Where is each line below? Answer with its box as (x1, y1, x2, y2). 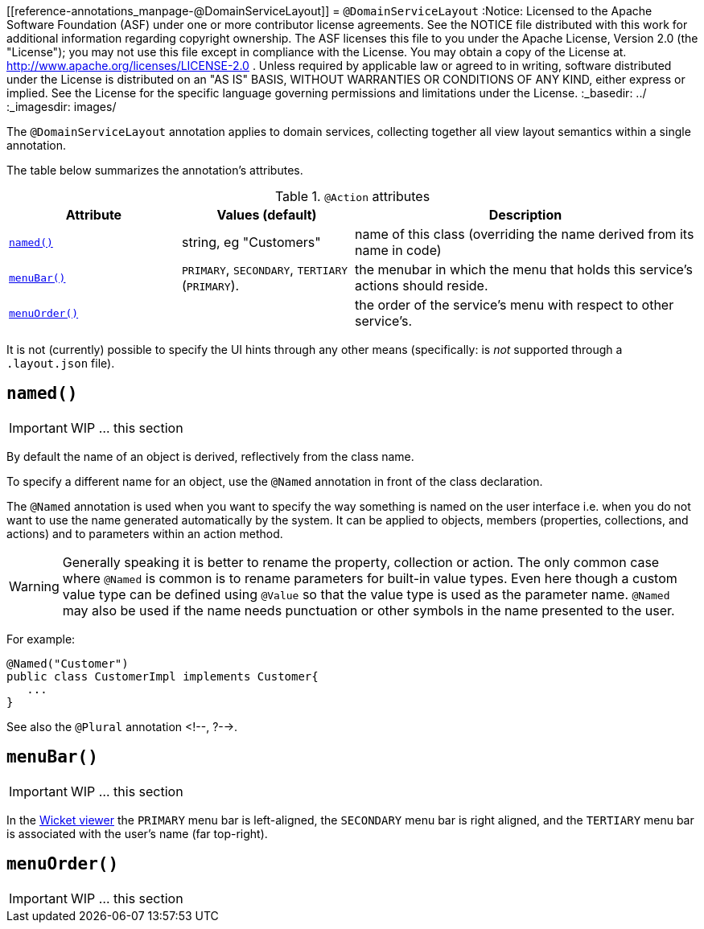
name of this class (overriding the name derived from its (355, 226, 694, 242)
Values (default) (216, 207, 317, 223)
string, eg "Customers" (182, 234, 321, 250)
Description (488, 207, 562, 223)
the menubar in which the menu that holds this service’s (355, 261, 693, 277)
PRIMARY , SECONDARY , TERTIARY (182, 261, 348, 277)
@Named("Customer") (6, 656, 129, 670)
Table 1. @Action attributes (274, 188, 430, 204)
